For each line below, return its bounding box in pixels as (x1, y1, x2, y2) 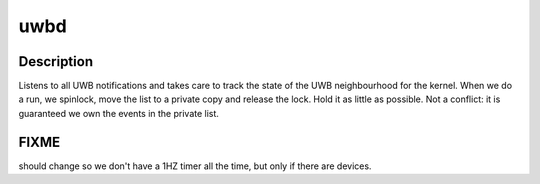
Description (18, 53, 94, 70)
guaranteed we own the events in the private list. (18, 107, 220, 119)
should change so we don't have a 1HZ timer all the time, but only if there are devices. (18, 160, 372, 172)
